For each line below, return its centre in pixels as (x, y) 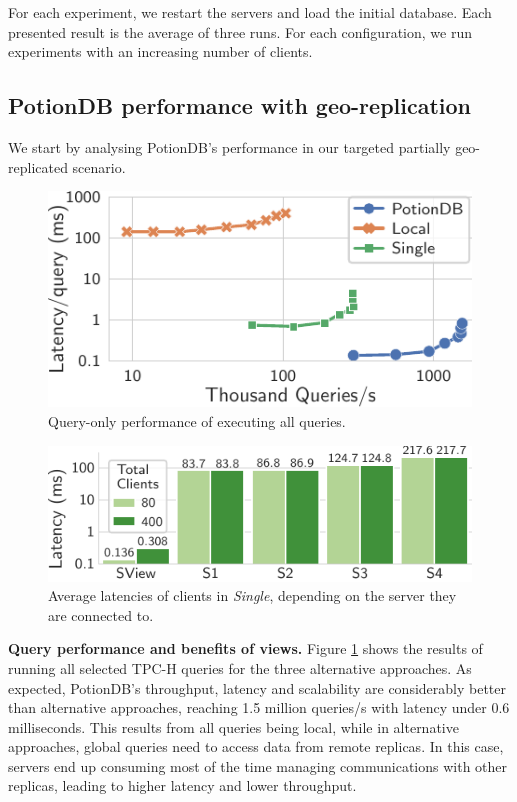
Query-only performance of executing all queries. (197, 420)
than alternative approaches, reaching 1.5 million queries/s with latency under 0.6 (259, 707)
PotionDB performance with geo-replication (240, 105)
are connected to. (101, 614)
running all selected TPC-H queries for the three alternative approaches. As (240, 667)
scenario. (99, 166)
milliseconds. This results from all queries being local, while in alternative (233, 726)
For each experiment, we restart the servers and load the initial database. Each (250, 12)
